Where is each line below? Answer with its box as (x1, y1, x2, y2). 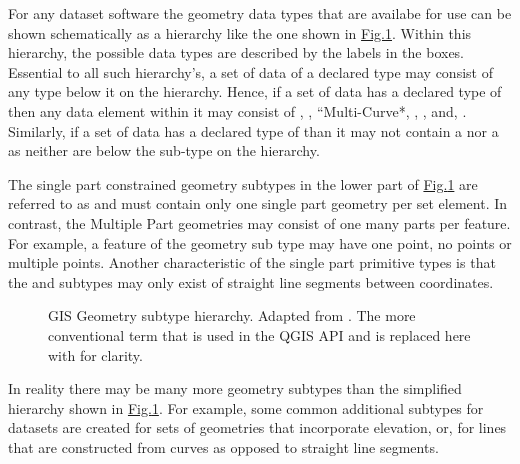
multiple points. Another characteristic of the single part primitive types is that (8, 252, 496, 273)
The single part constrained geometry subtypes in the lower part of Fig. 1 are (8, 173, 478, 194)
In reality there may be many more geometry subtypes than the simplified (8, 378, 462, 399)
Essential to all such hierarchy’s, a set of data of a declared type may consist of (8, 61, 493, 82)
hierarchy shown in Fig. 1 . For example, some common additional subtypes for (8, 397, 484, 418)
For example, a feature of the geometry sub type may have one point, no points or (8, 232, 512, 253)
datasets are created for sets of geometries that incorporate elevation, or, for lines (8, 417, 507, 438)
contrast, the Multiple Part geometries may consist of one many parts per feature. (8, 212, 511, 233)
